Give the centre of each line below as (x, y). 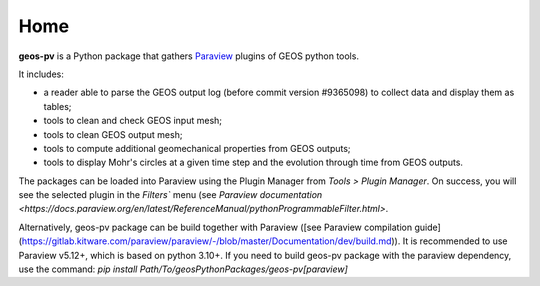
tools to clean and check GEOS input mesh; (133, 121)
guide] (428, 227)
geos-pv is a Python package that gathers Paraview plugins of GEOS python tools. (189, 56)
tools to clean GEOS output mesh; (113, 134)
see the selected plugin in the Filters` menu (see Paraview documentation (170, 195)
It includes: (41, 74)
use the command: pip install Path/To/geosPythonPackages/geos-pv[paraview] (183, 269)
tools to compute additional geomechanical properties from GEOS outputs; (197, 148)
